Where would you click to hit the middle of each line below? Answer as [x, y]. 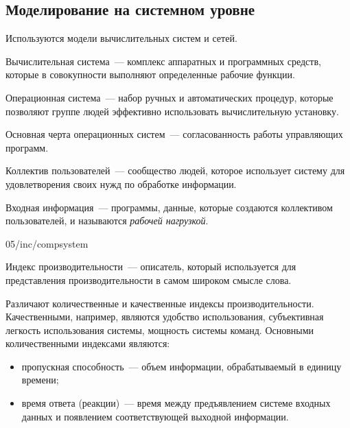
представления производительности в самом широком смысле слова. [149, 280]
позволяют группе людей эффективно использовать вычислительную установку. [172, 111]
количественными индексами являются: [88, 343]
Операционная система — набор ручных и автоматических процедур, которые [170, 97]
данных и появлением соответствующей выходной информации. [155, 416]
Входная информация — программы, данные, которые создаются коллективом [169, 207]
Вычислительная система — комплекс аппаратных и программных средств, [163, 61]
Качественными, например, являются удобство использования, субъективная [165, 317]
